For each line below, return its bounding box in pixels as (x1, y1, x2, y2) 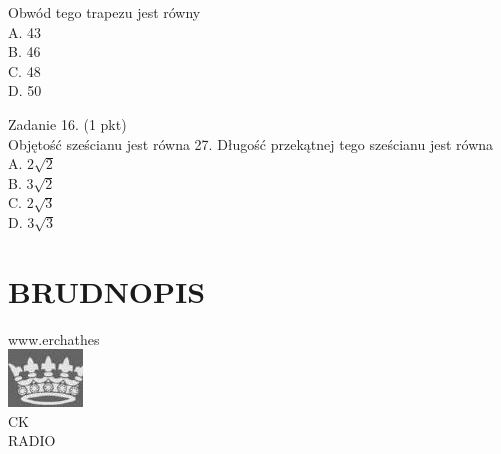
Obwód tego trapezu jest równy (8, 2, 201, 22)
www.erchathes (8, 328, 100, 349)
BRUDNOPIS (8, 270, 206, 311)
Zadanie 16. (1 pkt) (8, 113, 127, 134)
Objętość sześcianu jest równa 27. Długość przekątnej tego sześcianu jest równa (8, 133, 494, 154)
